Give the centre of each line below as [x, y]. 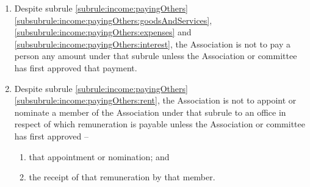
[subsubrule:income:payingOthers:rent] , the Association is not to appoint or [155, 100]
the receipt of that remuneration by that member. [122, 177]
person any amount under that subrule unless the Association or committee [156, 56]
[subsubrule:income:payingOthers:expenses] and [103, 32]
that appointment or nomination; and [99, 156]
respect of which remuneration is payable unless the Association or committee [160, 124]
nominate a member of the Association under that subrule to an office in [150, 112]
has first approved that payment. [76, 67]
